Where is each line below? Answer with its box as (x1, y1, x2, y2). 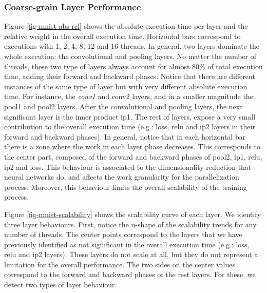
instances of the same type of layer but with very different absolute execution (4, 81, 247, 91)
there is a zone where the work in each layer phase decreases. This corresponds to (4, 141, 260, 152)
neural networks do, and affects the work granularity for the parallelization (4, 171, 239, 182)
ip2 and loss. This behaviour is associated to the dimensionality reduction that (4, 161, 252, 172)
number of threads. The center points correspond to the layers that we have (4, 229, 242, 240)
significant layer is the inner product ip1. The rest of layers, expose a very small (4, 111, 256, 122)
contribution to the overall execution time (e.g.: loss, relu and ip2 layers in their (4, 121, 255, 132)
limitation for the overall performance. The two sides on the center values (4, 259, 235, 269)
